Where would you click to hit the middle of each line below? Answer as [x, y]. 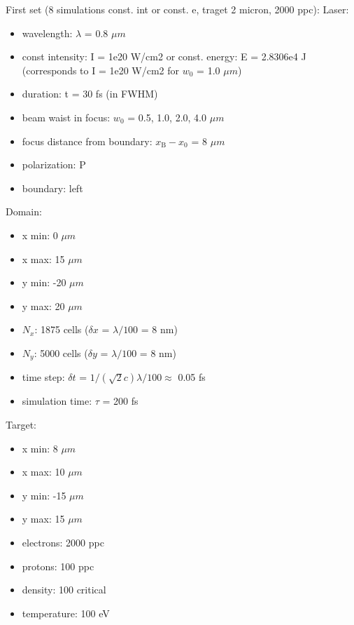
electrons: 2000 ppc [63, 542]
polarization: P [54, 164]
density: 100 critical [64, 590]
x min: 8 [40, 448]
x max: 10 [43, 472]
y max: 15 [43, 519]
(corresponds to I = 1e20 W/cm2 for [101, 70]
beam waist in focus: [66, 117]
